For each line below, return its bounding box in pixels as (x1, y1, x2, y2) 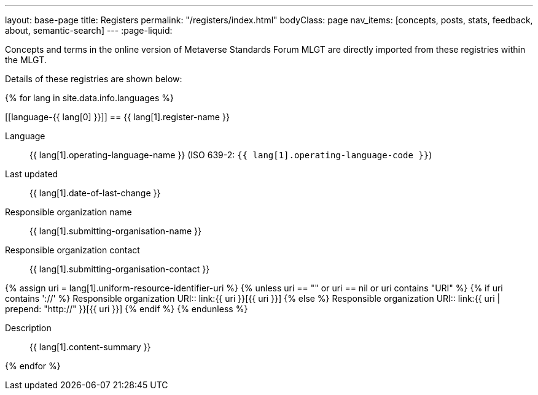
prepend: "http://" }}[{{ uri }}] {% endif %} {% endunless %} (5, 304, 248, 314)
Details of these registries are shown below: (5, 74, 182, 84)
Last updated (5, 169, 58, 179)
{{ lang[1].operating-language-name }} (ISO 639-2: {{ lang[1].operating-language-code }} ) (29, 150, 432, 160)
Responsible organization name (5, 207, 132, 217)
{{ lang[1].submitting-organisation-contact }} (29, 264, 210, 274)
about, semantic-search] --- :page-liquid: (5, 25, 173, 36)
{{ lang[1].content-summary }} (29, 342, 151, 352)
